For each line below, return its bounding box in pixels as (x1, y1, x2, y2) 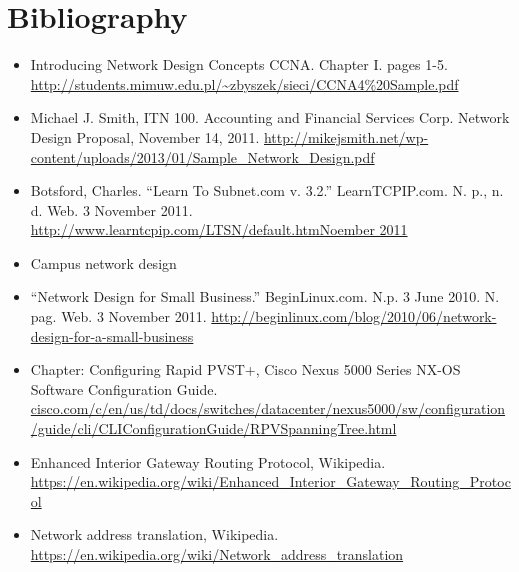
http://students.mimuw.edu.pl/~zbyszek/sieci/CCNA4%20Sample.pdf (30, 73, 459, 94)
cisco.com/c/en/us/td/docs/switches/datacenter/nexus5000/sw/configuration (30, 398, 506, 419)
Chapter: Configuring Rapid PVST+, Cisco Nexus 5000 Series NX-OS (30, 359, 461, 380)
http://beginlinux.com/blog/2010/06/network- (211, 306, 497, 327)
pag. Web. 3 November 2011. (30, 306, 207, 327)
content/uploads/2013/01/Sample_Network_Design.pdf (30, 146, 375, 167)
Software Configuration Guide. (30, 378, 218, 399)
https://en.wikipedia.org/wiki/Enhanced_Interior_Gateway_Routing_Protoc (30, 471, 511, 492)
